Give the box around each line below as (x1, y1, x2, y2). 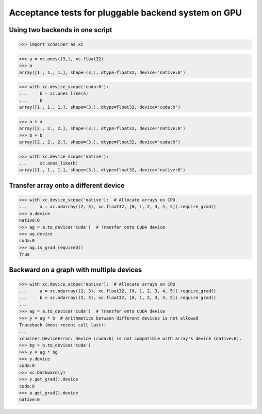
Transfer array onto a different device (9, 181, 125, 189)
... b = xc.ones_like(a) (19, 91, 89, 97)
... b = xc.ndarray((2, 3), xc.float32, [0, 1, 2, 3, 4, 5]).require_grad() (19, 295, 216, 300)
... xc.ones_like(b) (19, 160, 79, 166)
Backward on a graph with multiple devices (9, 265, 142, 274)
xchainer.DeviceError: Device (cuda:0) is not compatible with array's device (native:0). (19, 335, 242, 341)
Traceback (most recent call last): (19, 322, 107, 328)
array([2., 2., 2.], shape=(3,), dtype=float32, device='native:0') (19, 126, 186, 131)
